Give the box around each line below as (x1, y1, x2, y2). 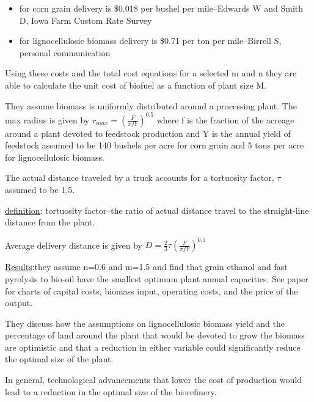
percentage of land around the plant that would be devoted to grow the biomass (5, 329, 305, 342)
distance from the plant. (5, 216, 95, 228)
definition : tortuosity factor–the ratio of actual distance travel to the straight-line (5, 203, 309, 216)
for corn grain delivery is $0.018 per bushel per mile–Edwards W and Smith (19, 2, 304, 14)
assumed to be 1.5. (5, 183, 75, 196)
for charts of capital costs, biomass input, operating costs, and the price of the (5, 284, 298, 297)
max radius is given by (5, 113, 90, 126)
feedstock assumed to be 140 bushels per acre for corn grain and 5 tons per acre (5, 139, 304, 152)
